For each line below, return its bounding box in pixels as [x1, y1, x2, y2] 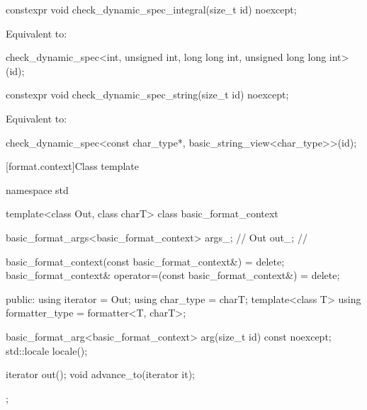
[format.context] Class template [6, 159, 140, 173]
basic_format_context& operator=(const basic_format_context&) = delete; [6, 268, 340, 283]
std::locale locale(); [6, 343, 88, 358]
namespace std [6, 182, 69, 197]
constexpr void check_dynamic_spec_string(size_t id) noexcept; [6, 87, 289, 102]
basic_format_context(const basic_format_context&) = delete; [6, 254, 285, 268]
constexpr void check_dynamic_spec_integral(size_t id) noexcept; [6, 2, 297, 16]
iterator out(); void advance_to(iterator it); [6, 367, 195, 382]
